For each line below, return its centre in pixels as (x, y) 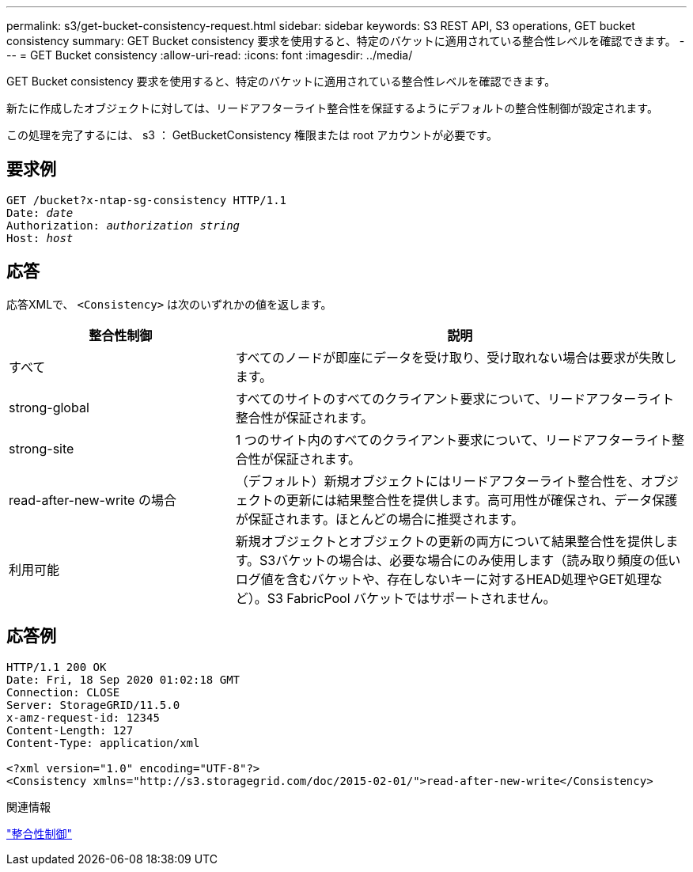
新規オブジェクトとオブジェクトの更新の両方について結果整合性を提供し (451, 541)
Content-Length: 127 (70, 730)
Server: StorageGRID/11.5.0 (93, 705)
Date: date (40, 212)
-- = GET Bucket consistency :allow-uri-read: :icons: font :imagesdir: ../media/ (210, 55)
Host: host (40, 238)
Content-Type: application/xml (103, 743)
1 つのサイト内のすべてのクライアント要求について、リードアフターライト (453, 440)
